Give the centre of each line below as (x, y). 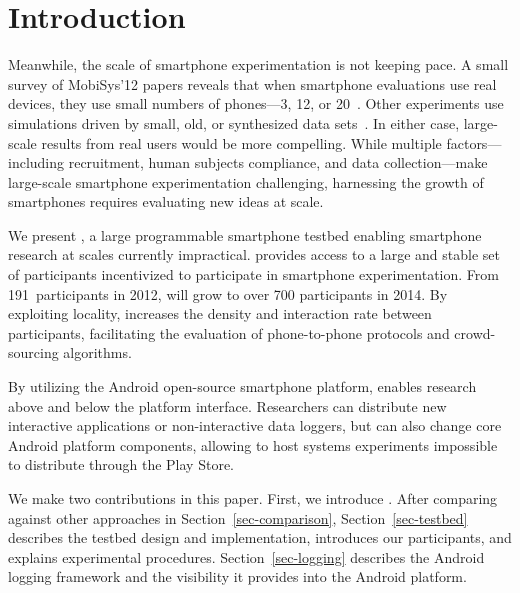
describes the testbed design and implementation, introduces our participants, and (260, 537)
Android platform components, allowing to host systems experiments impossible (253, 444)
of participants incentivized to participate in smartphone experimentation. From (253, 274)
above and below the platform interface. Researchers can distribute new (227, 405)
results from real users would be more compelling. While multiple (241, 142)
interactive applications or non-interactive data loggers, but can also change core (255, 425)
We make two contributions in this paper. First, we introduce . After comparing (253, 498)
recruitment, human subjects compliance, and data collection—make (278, 162)
